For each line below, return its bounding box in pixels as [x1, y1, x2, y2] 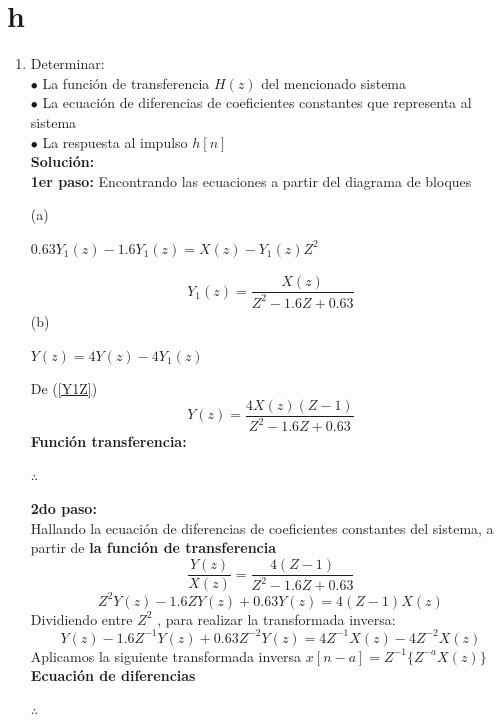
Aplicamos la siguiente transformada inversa [30, 645, 302, 666]
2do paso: [30, 498, 97, 519]
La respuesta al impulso [42, 131, 188, 152]
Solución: [30, 151, 95, 172]
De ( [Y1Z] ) [30, 378, 98, 399]
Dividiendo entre [30, 608, 133, 629]
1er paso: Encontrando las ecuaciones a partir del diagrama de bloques [30, 170, 472, 191]
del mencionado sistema [261, 72, 407, 93]
